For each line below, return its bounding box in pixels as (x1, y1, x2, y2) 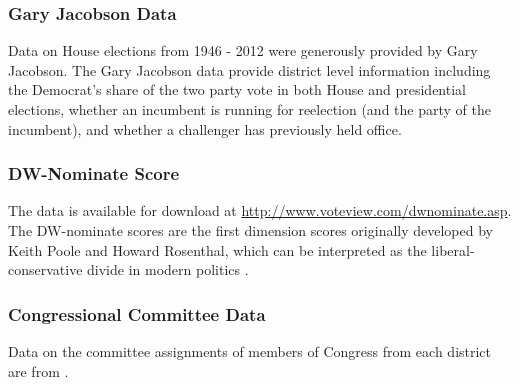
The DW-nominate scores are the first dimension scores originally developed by (8, 220, 493, 240)
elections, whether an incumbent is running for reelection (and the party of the (8, 99, 491, 119)
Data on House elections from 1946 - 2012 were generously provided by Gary (8, 40, 478, 61)
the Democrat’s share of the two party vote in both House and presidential (8, 79, 466, 100)
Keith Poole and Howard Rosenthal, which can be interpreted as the (8, 239, 427, 260)
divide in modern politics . (87, 259, 249, 280)
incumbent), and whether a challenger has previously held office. (8, 118, 402, 139)
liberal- (431, 239, 475, 260)
